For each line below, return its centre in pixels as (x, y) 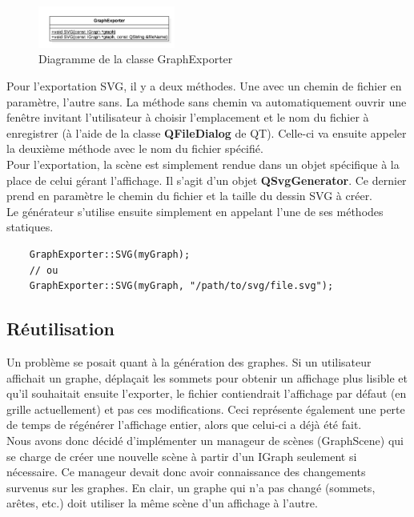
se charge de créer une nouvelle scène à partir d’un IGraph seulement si (182, 456)
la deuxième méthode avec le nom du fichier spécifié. (135, 148)
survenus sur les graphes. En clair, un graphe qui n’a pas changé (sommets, (191, 487)
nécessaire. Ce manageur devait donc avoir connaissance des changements (186, 472)
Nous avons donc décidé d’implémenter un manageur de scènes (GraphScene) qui (205, 440)
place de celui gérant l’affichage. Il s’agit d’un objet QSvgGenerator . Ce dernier (207, 180)
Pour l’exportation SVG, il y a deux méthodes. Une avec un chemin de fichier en (204, 86)
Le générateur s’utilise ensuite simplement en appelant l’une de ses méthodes (195, 211)
